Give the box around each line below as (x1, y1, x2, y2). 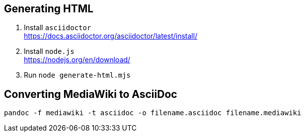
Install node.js (24, 47, 75, 56)
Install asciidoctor (24, 23, 91, 32)
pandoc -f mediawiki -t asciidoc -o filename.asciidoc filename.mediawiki (4, 109, 302, 117)
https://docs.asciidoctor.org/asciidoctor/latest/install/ (24, 32, 198, 41)
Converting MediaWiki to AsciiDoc (4, 88, 177, 100)
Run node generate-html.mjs (24, 71, 131, 80)
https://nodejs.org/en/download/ (24, 55, 131, 64)
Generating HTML (4, 2, 94, 15)
